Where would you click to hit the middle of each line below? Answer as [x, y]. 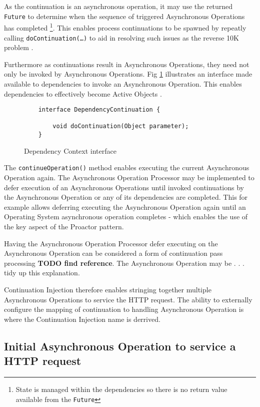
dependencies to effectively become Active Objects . [83, 93]
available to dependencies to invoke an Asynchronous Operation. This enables [123, 83]
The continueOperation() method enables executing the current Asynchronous [127, 167]
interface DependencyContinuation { [99, 110]
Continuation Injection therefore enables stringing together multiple [108, 289]
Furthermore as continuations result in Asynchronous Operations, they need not [127, 64]
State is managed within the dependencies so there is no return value [121, 389]
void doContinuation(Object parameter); [121, 126]
